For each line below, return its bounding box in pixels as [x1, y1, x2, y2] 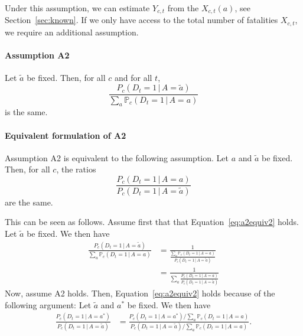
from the [167, 1, 199, 14]
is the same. [5, 106, 48, 118]
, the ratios [56, 163, 96, 175]
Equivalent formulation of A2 [5, 129, 126, 141]
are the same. [5, 195, 53, 208]
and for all [114, 71, 152, 83]
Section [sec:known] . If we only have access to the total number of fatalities [5, 14, 278, 26]
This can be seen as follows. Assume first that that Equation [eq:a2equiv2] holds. [5, 216, 299, 228]
